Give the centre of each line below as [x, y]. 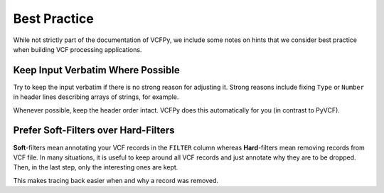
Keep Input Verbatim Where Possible [97, 70]
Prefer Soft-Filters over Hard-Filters [94, 131]
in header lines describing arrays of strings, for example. [96, 97]
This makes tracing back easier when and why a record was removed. [116, 180]
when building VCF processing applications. [78, 49]
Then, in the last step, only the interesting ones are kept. [96, 167]
